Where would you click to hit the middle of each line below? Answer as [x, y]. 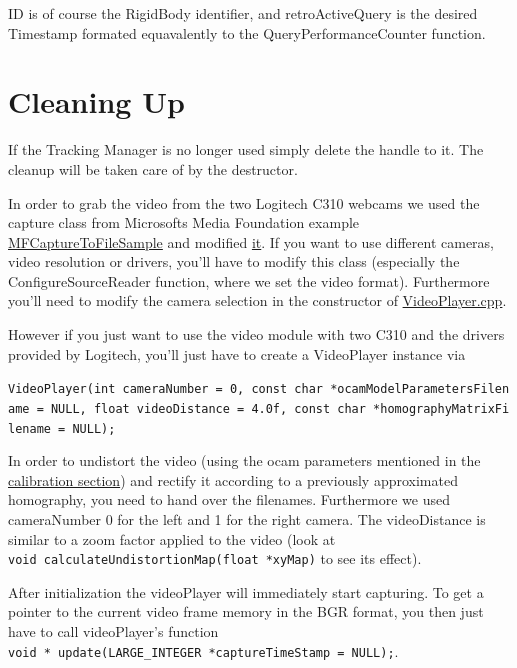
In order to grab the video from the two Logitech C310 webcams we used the [244, 202]
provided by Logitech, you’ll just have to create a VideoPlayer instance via [237, 353]
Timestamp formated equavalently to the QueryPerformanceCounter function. [247, 32]
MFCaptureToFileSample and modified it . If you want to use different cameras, [251, 241]
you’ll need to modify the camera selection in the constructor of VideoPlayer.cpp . [257, 300]
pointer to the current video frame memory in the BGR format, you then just [246, 611]
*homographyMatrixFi [441, 408]
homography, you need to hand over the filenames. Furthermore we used [229, 499]
